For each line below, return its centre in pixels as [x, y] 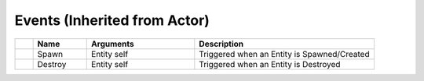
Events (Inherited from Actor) [112, 20]
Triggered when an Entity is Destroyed [270, 64]
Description [221, 44]
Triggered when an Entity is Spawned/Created [284, 54]
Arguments [113, 44]
